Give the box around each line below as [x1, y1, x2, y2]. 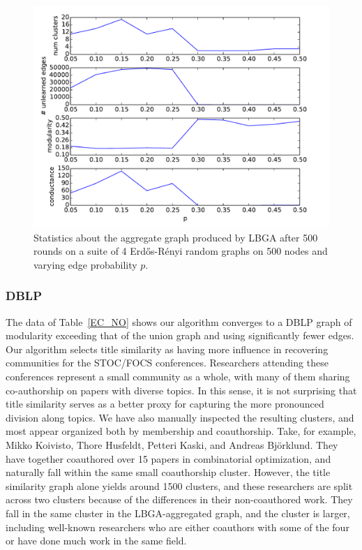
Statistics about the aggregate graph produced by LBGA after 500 [33, 230, 318, 244]
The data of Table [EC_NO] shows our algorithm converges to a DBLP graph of [6, 314, 352, 329]
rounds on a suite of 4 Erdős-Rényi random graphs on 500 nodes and [33, 244, 328, 258]
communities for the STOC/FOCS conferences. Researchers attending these [6, 355, 329, 370]
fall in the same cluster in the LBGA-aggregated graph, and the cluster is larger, [6, 505, 350, 520]
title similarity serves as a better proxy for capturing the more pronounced [6, 396, 324, 411]
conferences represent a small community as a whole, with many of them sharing [6, 369, 350, 383]
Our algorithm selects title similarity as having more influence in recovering [6, 341, 329, 356]
